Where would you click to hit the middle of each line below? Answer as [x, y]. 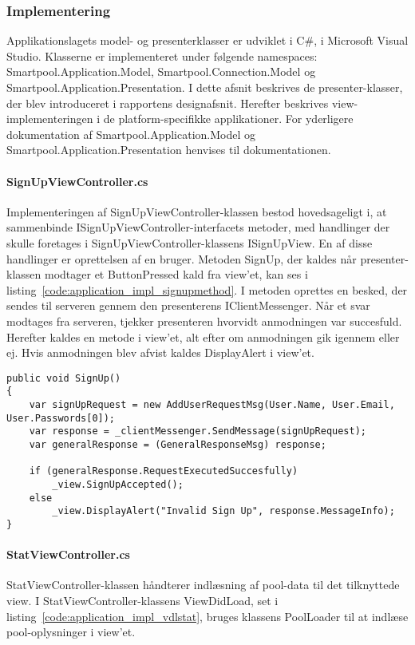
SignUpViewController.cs [77, 181]
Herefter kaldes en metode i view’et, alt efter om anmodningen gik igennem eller [203, 336]
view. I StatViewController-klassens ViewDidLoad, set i [142, 600]
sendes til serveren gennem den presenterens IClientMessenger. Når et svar [188, 305]
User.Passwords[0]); [61, 418]
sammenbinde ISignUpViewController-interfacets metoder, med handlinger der [198, 227]
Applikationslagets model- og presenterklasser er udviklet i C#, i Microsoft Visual [207, 40]
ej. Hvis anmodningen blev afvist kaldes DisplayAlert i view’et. [160, 352]
